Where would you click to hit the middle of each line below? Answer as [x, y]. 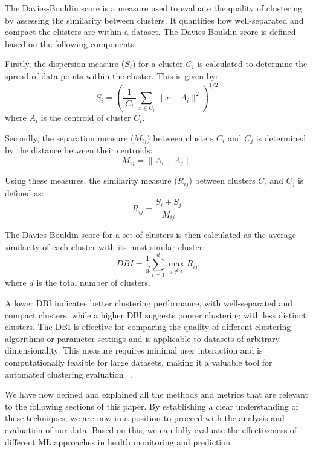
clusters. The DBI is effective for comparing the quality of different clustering [148, 327]
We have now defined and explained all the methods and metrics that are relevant [156, 394]
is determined [281, 137]
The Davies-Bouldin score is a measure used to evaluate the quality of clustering [154, 8]
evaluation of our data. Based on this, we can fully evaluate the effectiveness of [151, 429]
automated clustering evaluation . [69, 374]
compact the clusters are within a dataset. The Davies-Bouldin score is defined [150, 32]
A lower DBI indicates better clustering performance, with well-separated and [149, 303]
